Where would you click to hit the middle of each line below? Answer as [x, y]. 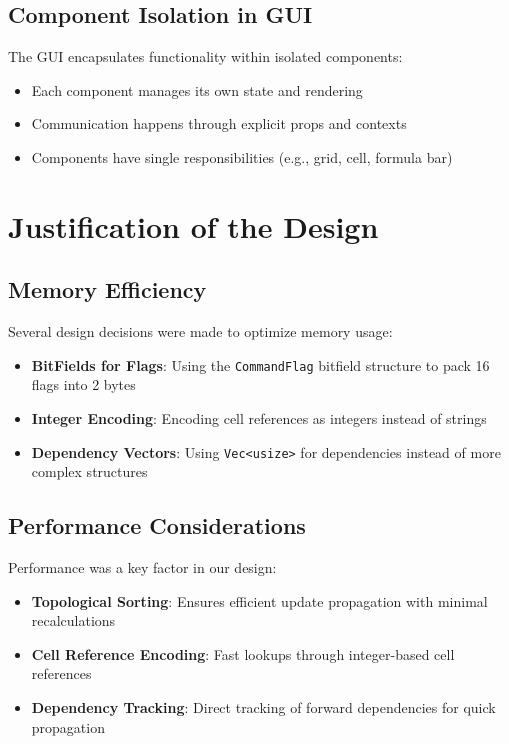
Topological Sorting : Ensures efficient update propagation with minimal [259, 600]
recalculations [73, 620]
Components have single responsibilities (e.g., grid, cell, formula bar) [242, 156]
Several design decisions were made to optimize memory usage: [200, 331]
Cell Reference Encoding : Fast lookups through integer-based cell [243, 653]
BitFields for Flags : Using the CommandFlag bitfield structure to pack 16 [260, 364]
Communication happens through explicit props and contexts [219, 123]
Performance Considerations [157, 525]
